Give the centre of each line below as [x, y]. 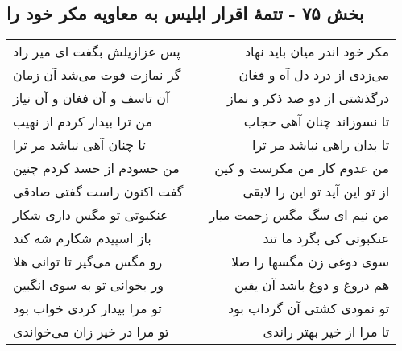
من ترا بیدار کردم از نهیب [83, 122]
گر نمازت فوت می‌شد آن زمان [97, 75]
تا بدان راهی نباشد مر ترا [321, 145]
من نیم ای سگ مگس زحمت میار [299, 215]
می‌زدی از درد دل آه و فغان [314, 75]
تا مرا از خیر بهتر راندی [326, 332]
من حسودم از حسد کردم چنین [96, 168]
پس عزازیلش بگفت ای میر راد [97, 52]
